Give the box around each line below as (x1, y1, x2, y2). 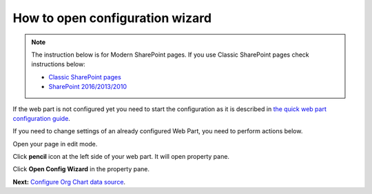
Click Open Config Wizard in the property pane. (12, 165, 149, 173)
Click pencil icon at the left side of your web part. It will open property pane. (12, 153, 230, 161)
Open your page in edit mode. (12, 139, 98, 148)
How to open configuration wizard (12, 10, 212, 26)
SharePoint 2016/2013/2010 (48, 83, 127, 91)
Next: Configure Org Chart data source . (12, 177, 126, 186)
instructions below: (31, 60, 85, 68)
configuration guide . (12, 114, 70, 122)
